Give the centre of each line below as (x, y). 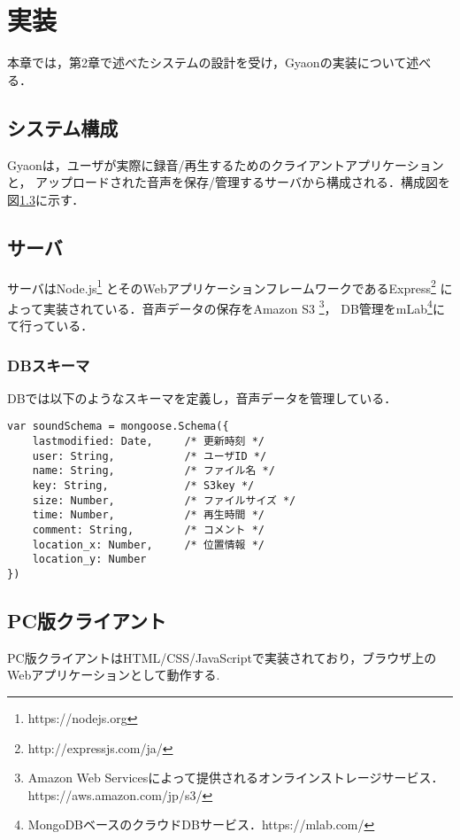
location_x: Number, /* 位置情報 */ (148, 544)
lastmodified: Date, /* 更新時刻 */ (148, 442)
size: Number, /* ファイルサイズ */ (164, 500)
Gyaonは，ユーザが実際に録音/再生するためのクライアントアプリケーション (226, 164)
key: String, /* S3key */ (143, 486)
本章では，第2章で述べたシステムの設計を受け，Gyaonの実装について (207, 62)
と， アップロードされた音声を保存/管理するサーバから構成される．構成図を (229, 182)
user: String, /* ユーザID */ (149, 456)
